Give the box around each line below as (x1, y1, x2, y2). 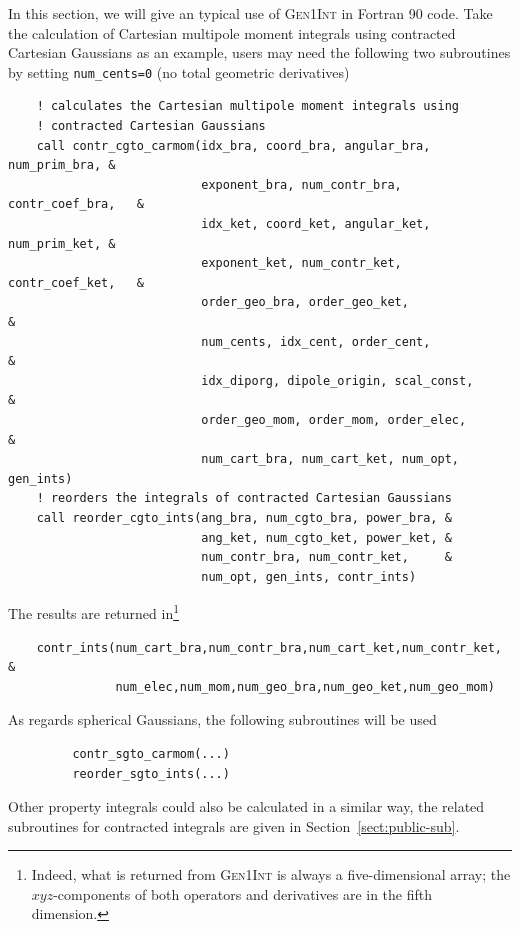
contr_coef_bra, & (8, 197, 145, 212)
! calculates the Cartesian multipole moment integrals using (36, 99, 460, 114)
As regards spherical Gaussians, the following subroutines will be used (8, 709, 437, 730)
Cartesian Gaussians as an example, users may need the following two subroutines (8, 42, 511, 63)
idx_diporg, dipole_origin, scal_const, (201, 373, 474, 388)
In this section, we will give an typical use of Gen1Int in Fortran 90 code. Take (8, 3, 493, 23)
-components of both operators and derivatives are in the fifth (53, 883, 432, 904)
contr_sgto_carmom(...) (72, 746, 230, 761)
